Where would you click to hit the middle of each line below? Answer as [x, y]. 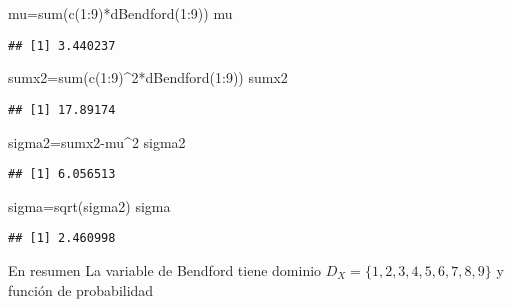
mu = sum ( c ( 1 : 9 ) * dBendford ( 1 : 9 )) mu [120, 13]
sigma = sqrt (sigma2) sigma [89, 205]
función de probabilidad [81, 289]
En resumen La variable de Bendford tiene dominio [165, 270]
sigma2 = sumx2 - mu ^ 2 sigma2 [97, 141]
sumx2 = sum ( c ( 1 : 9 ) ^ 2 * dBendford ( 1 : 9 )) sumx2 [148, 77]
